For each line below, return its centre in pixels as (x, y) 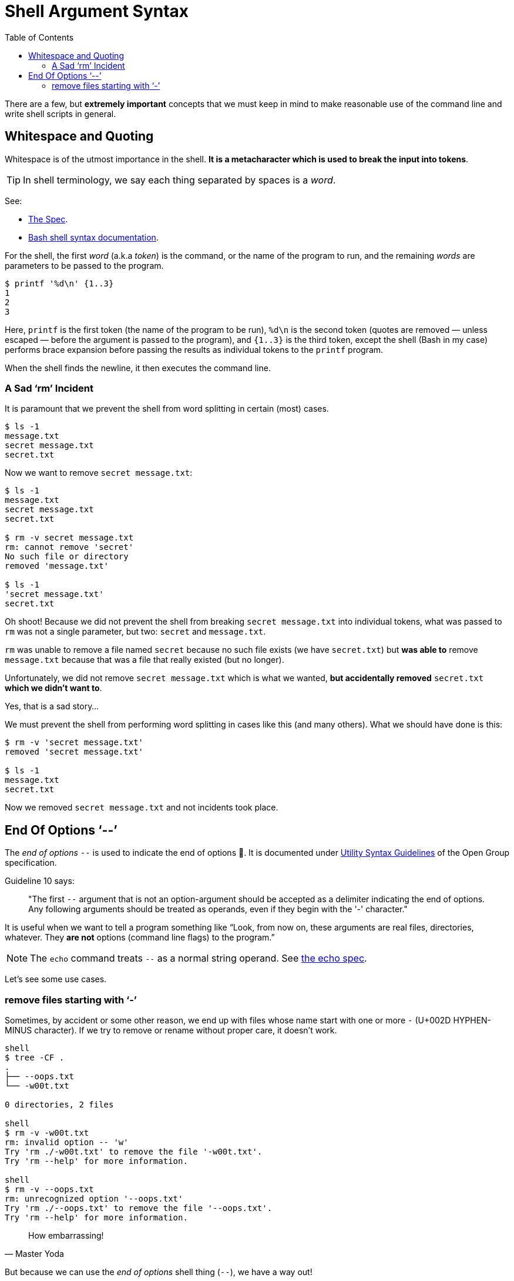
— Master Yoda (34, 1253)
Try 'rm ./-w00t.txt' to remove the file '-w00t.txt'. (134, 1151)
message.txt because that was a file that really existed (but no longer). (145, 660)
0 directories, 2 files (59, 1104)
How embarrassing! (66, 1235)
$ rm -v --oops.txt (49, 1189)
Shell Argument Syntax (97, 11)
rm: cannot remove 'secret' (69, 547)
